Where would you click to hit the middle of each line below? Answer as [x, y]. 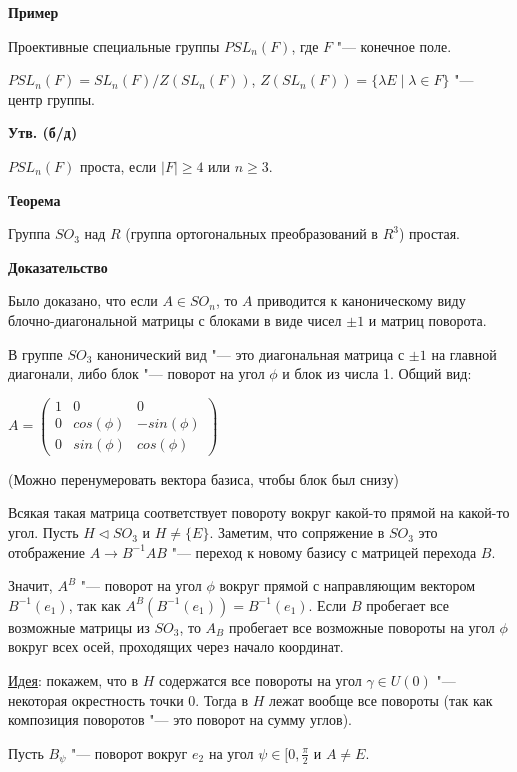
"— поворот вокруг [129, 752]
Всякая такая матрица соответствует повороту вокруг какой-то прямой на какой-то [259, 512]
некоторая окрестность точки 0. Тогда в [128, 699]
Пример [33, 12]
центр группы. [51, 98]
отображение [46, 551]
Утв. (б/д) [43, 132]
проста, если [118, 165]
